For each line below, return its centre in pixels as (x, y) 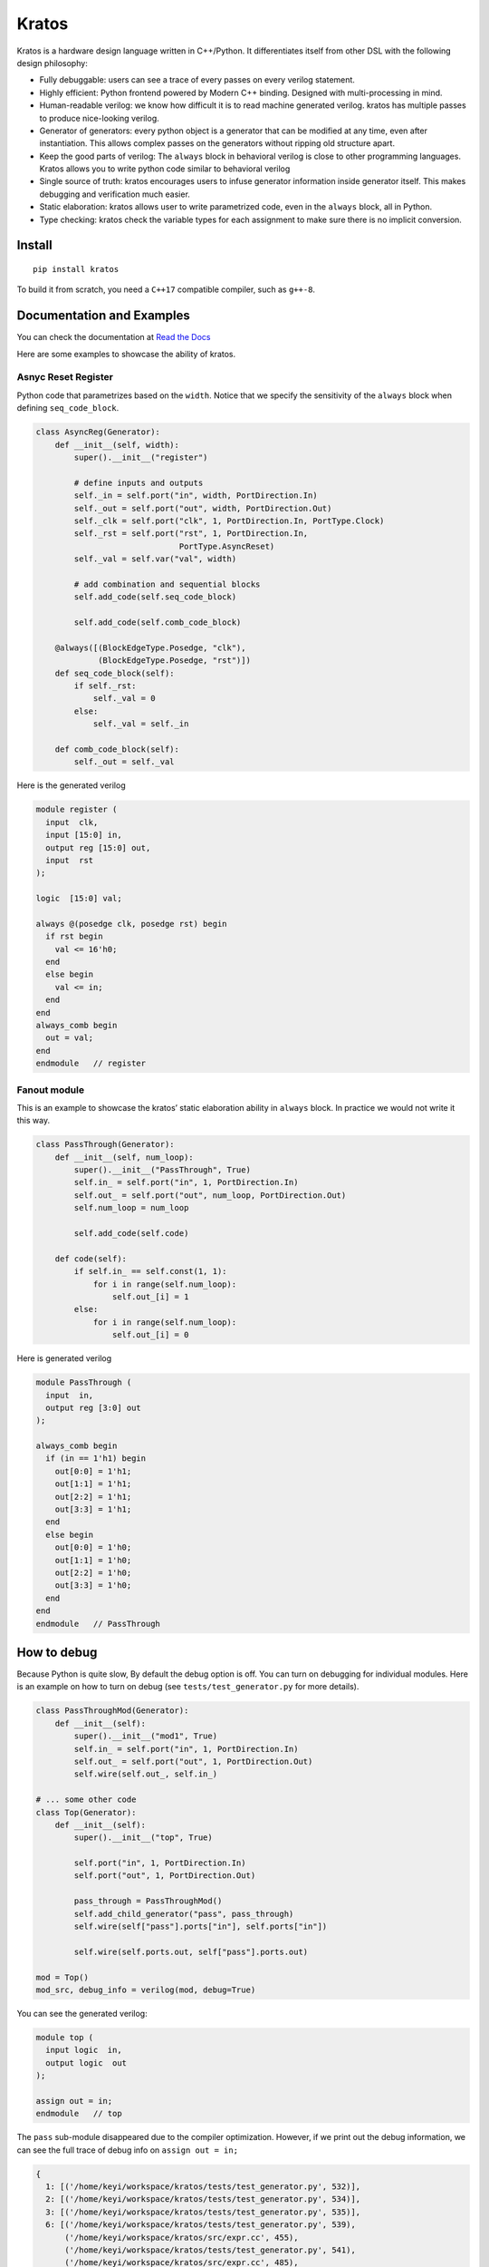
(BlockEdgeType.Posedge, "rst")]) (174, 661)
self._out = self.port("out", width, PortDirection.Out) (203, 508)
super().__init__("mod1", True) (145, 1736)
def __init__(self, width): (117, 445)
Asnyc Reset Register (65, 377)
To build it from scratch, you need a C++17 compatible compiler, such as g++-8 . (166, 289)
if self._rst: (105, 686)
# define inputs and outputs (139, 482)
